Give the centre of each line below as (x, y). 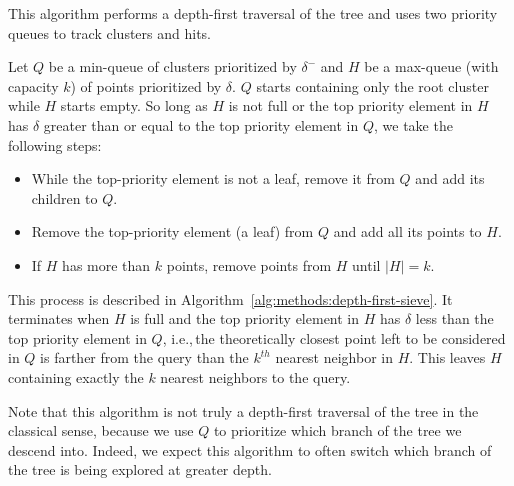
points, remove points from (249, 264)
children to (64, 197)
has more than (106, 264)
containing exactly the (76, 376)
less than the (454, 318)
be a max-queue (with (431, 66)
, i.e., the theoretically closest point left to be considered (334, 337)
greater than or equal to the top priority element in (201, 124)
